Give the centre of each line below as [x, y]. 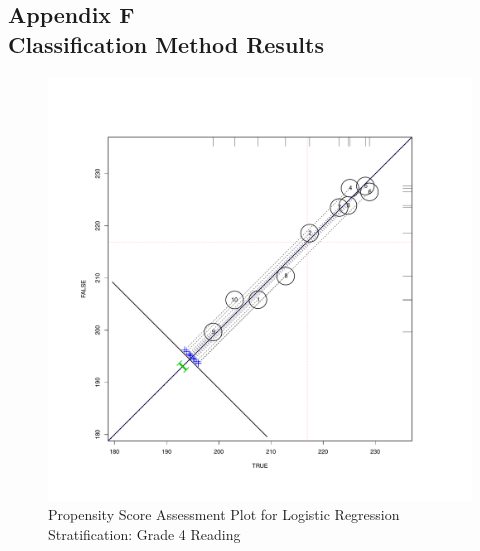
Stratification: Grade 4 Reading [144, 533]
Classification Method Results [166, 43]
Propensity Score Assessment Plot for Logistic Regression [224, 514]
